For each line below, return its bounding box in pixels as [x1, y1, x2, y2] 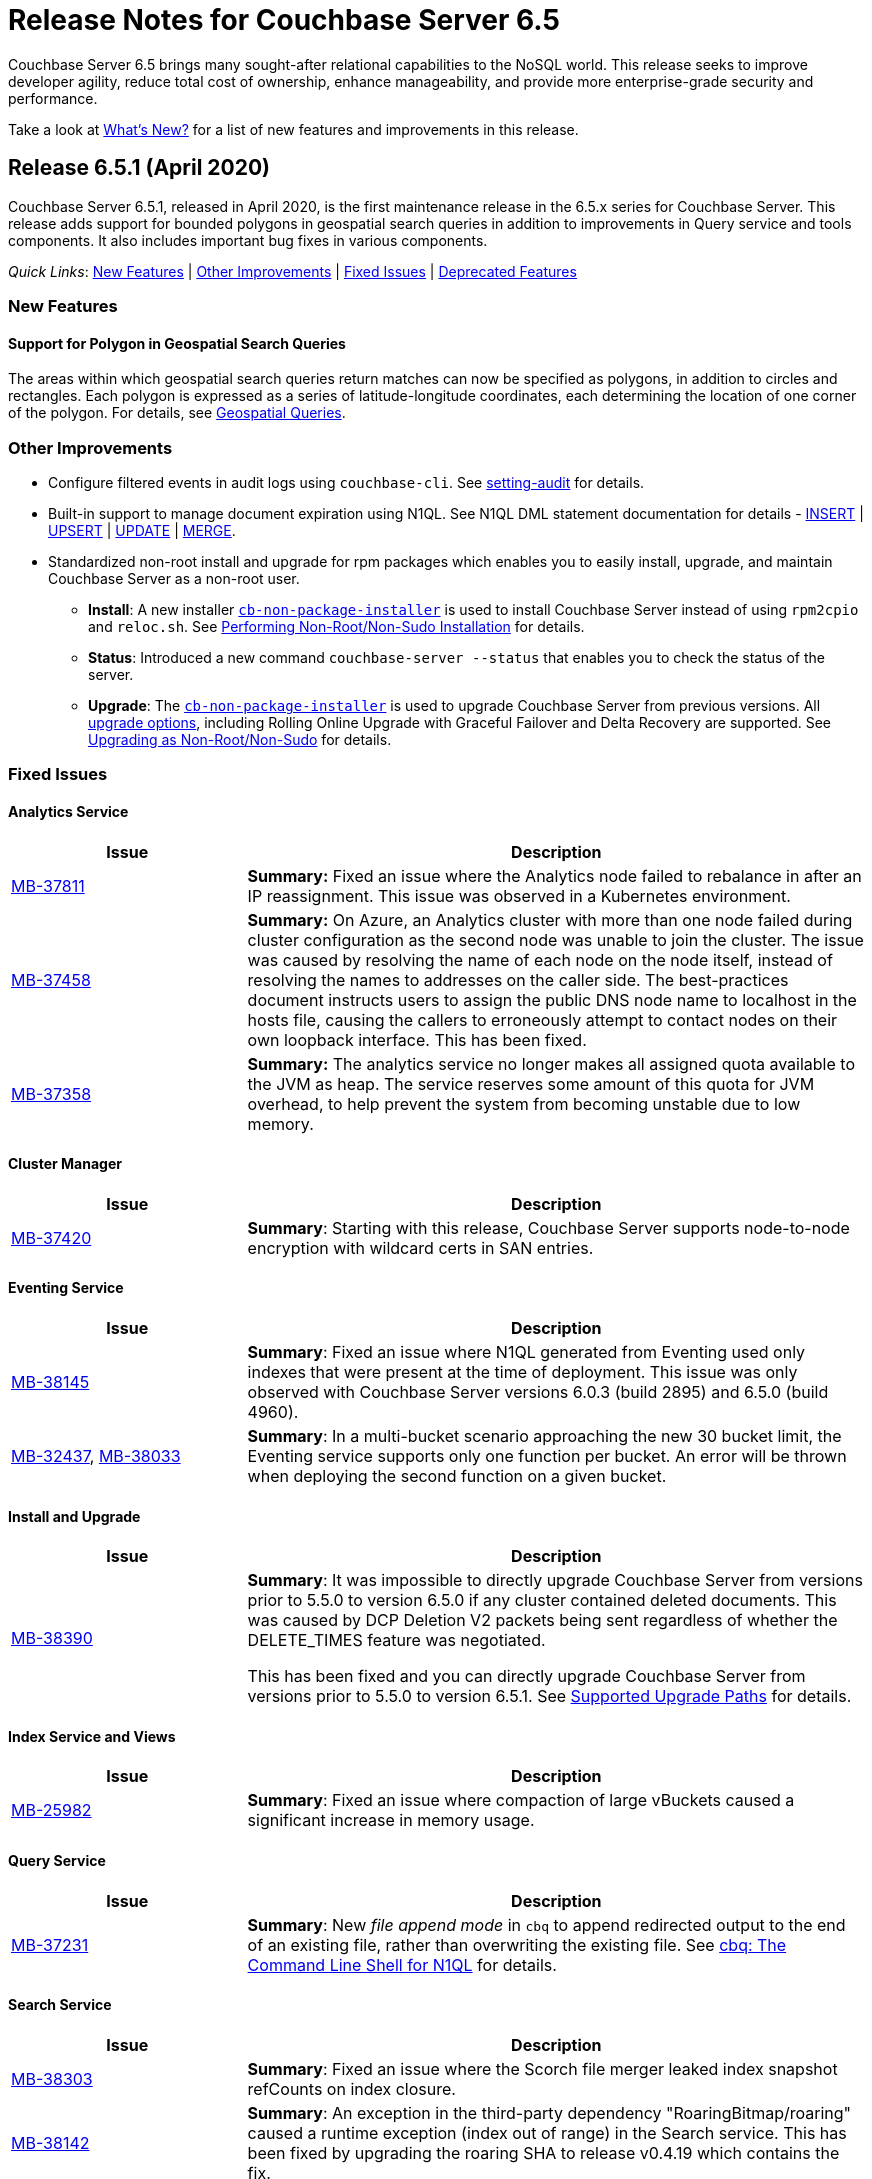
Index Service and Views [8, 1727, 176, 1745]
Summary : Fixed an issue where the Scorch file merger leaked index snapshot [247, 2058, 838, 2079]
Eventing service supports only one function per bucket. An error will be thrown [247, 1445, 847, 1466]
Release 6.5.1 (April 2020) [8, 155, 271, 181]
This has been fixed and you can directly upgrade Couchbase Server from [247, 1666, 806, 1687]
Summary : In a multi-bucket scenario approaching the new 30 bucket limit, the [247, 1425, 842, 1446]
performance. [8, 89, 98, 107]
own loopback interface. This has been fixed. [247, 1029, 587, 1050]
